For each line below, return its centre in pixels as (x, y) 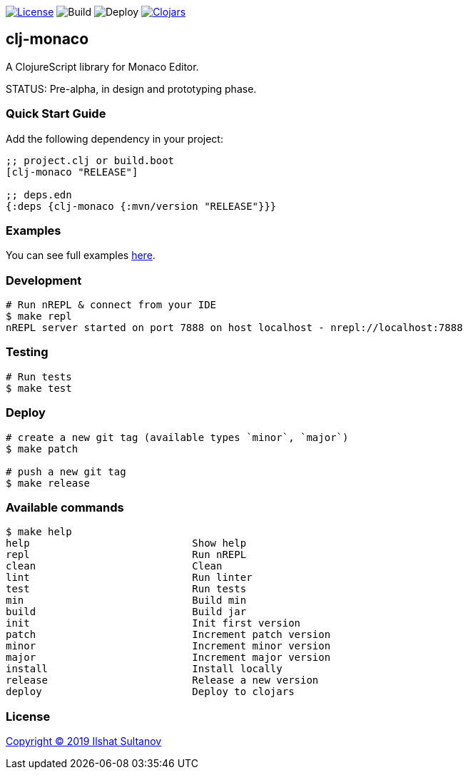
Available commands (65, 507)
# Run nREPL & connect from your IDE (111, 305)
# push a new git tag (66, 471)
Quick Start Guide (56, 114)
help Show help (126, 543)
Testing (27, 352)
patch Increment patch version (168, 635)
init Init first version (153, 623)
